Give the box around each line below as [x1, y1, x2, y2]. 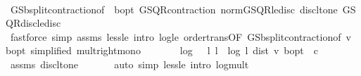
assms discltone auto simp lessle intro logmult [10, 56, 249, 71]
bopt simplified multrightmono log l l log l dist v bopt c [6, 43, 318, 58]
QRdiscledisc [6, 15, 61, 30]
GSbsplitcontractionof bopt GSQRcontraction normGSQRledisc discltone [10, 1, 338, 16]
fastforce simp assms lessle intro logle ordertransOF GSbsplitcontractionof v [10, 29, 351, 44]
